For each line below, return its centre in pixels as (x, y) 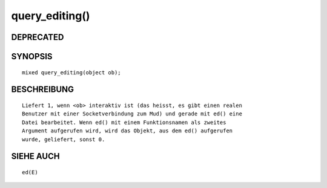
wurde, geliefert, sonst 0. (64, 139)
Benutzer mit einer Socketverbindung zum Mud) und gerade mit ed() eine (132, 114)
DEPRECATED (38, 37)
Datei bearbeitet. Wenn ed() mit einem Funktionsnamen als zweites (124, 122)
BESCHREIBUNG (43, 90)
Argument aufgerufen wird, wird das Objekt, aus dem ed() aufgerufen (127, 131)
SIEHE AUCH (35, 156)
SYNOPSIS (32, 57)
